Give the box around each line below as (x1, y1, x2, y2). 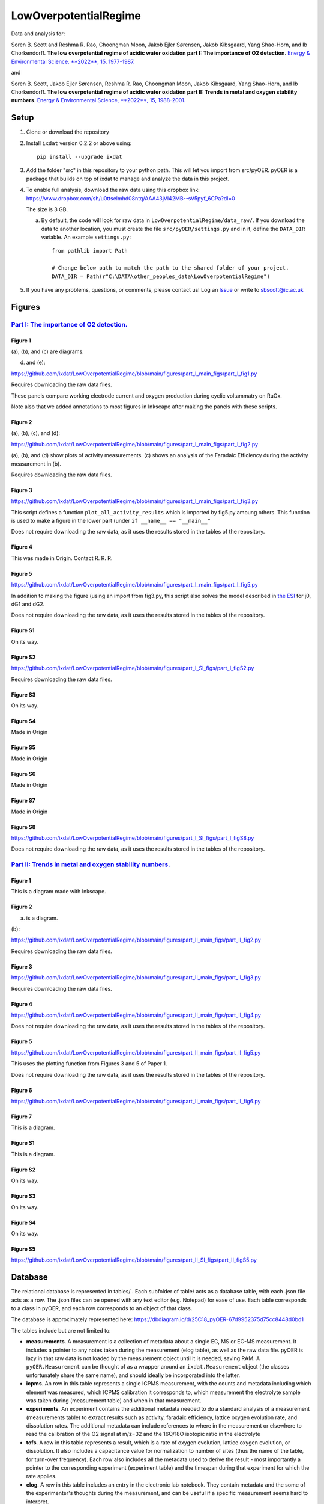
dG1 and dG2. (11, 600, 45, 608)
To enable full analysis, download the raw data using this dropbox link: (26, 186, 200, 194)
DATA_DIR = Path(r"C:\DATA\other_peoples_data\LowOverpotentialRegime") (52, 273, 270, 280)
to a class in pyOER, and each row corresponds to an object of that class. (11, 1305, 193, 1312)
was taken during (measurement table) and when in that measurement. (26, 1396, 202, 1404)
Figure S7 (11, 797, 35, 804)
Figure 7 (11, 1113, 32, 1120)
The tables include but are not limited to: (11, 1327, 111, 1334)
